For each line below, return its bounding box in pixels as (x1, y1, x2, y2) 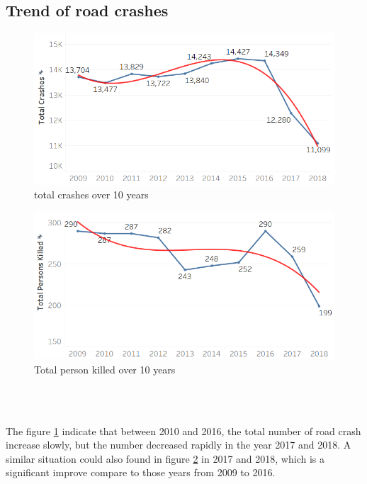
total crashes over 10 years (34, 187, 149, 202)
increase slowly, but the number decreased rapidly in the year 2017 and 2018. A (6, 437, 351, 452)
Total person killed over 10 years (34, 361, 176, 376)
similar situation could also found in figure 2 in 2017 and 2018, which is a (6, 451, 324, 466)
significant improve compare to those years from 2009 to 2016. (6, 465, 276, 480)
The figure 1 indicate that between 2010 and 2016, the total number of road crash (6, 423, 361, 438)
